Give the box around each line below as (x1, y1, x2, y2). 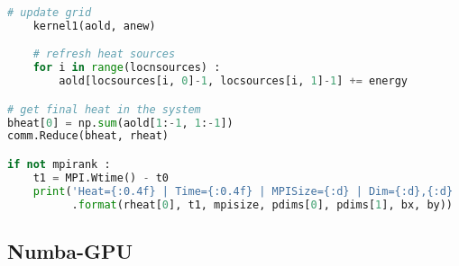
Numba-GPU (7, 236, 133, 264)
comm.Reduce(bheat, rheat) (7, 129, 169, 143)
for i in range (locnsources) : (32, 61, 221, 75)
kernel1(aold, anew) (32, 19, 156, 32)
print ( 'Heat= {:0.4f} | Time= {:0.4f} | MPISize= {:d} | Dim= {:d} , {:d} (32, 184, 454, 198)
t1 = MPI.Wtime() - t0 (32, 171, 170, 184)
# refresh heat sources (32, 48, 176, 61)
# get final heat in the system (7, 102, 201, 116)
